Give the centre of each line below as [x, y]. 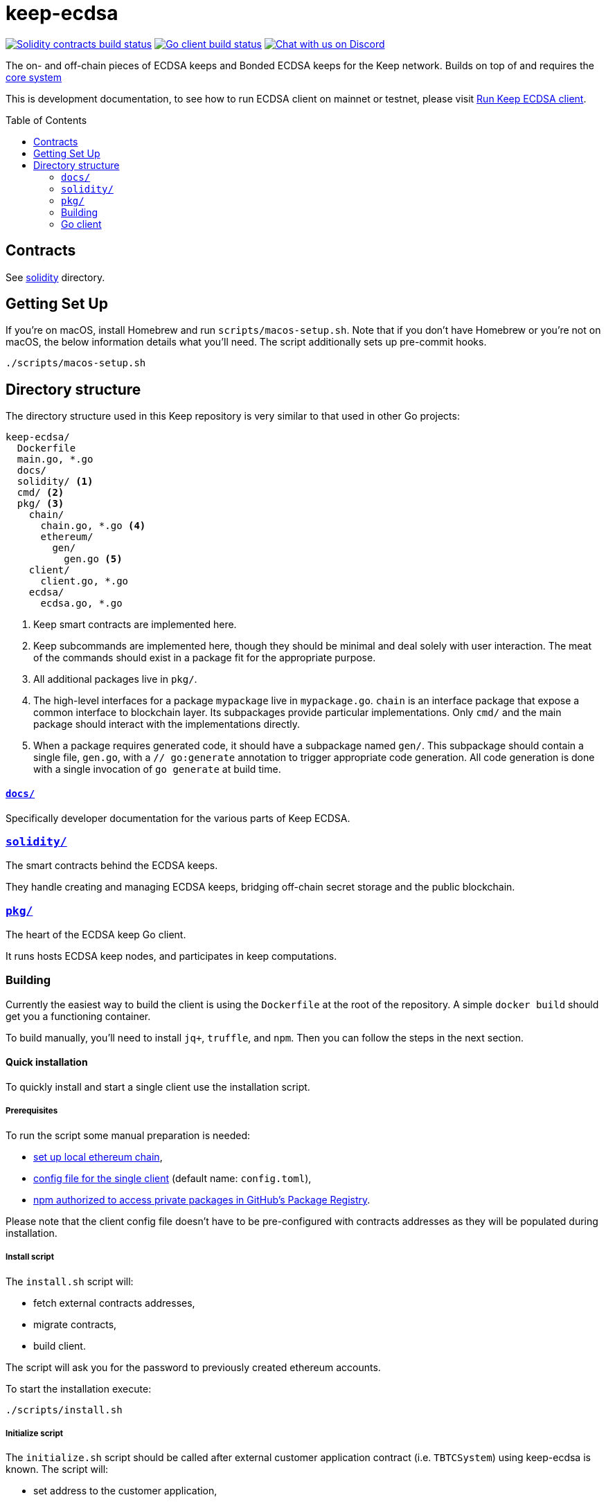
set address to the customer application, [125, 1491]
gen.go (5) [93, 559]
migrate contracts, [75, 1324]
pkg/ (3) [41, 504]
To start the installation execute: [79, 1388]
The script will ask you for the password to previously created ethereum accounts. [193, 1367]
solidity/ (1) [55, 482]
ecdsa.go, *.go [81, 604]
